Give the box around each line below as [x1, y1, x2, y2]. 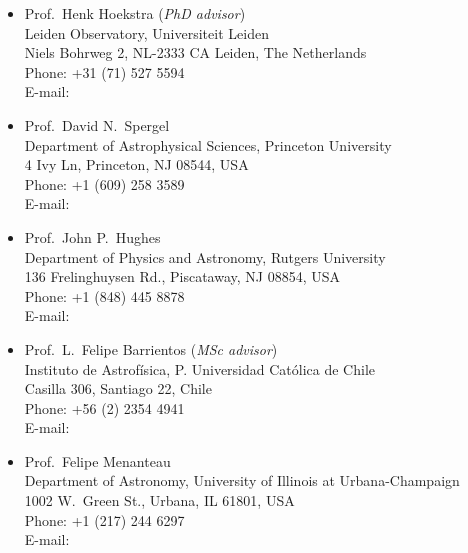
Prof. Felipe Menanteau [24, 450, 171, 471]
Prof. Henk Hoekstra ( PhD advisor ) [24, 3, 246, 23]
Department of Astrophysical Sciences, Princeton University [24, 134, 392, 155]
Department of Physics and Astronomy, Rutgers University [24, 246, 386, 267]
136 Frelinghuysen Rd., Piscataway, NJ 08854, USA [24, 266, 341, 287]
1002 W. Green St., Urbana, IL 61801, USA [24, 490, 295, 511]
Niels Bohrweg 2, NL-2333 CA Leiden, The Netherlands [24, 42, 367, 63]
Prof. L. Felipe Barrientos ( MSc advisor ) [24, 338, 278, 359]
